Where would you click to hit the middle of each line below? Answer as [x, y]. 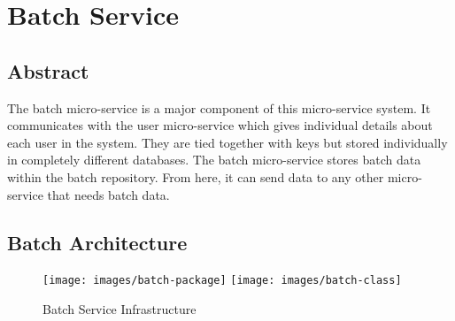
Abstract [48, 70]
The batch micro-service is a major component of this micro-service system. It [219, 107]
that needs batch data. [108, 194]
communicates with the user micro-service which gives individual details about [220, 125]
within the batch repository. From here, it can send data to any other [196, 176]
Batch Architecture [97, 242]
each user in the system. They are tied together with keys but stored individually [227, 142]
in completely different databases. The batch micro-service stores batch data [214, 160]
